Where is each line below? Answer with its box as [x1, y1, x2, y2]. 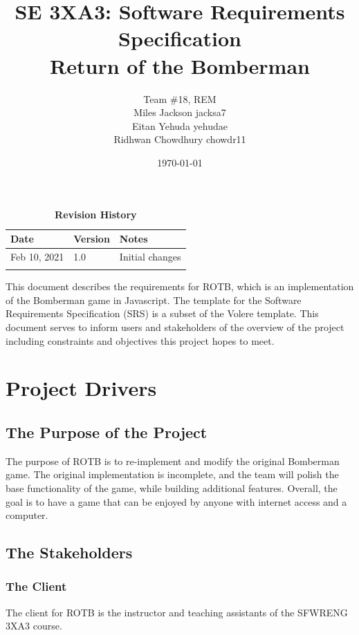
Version [73, 231, 110, 246]
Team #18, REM [143, 91, 217, 106]
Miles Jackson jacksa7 [134, 105, 226, 120]
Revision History [55, 207, 137, 222]
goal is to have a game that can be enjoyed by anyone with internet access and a [6, 494, 347, 509]
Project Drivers [6, 374, 157, 402]
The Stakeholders [6, 542, 133, 563]
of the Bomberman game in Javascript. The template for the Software [6, 292, 302, 307]
